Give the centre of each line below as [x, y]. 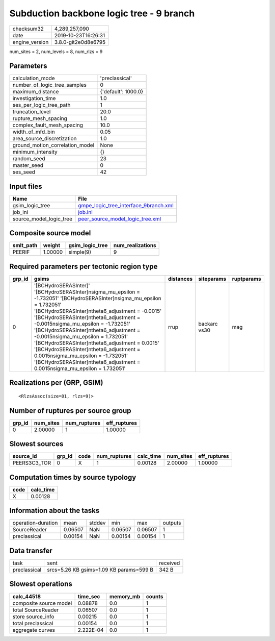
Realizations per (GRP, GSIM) [56, 383]
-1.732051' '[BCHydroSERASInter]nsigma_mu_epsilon [98, 298]
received [169, 563]
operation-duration [35, 523]
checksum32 [28, 29]
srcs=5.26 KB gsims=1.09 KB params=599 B [100, 570]
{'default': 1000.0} [122, 92]
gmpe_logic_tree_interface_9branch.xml [126, 205]
